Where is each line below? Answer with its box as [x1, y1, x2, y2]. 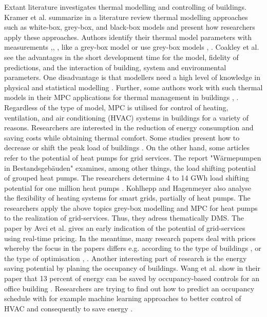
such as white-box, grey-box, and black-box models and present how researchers [4, 22, 255, 32]
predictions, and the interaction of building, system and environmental [4, 62, 226, 72]
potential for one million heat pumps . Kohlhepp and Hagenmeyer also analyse [4, 182, 252, 193]
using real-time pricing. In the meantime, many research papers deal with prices [4, 232, 256, 243]
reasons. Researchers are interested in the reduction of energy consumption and [4, 122, 254, 133]
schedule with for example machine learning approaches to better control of [4, 293, 241, 304]
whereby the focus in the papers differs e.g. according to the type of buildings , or [4, 243, 261, 253]
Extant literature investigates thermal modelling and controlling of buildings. [4, 2, 246, 12]
